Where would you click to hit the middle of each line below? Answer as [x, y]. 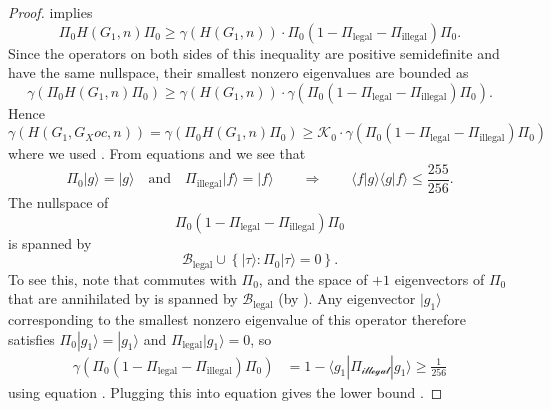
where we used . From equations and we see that [157, 153]
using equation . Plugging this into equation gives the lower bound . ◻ [225, 391]
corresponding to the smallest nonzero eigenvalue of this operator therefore [237, 319]
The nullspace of [58, 202]
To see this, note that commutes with [122, 278]
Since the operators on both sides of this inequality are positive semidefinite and [254, 52]
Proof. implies [50, 12]
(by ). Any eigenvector [347, 298]
